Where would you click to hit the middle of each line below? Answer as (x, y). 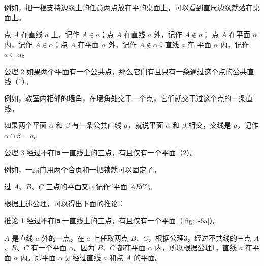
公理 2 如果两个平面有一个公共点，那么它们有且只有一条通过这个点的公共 (126, 71)
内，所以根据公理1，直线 (196, 247)
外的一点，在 (63, 237)
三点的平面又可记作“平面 (87, 186)
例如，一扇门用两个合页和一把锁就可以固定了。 (82, 169)
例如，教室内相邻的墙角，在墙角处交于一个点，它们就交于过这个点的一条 (125, 98)
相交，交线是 (210, 125)
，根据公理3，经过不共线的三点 (200, 237)
